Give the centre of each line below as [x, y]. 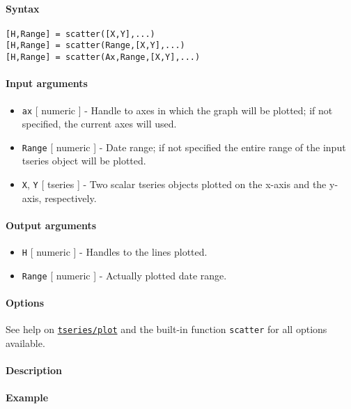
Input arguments [47, 83]
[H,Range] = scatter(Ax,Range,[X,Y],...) [103, 57]
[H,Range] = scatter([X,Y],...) [80, 34]
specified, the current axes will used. [99, 124]
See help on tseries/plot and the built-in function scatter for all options [166, 329]
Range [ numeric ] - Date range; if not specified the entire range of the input [184, 147]
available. [25, 342]
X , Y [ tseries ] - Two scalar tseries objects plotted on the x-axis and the [174, 184]
